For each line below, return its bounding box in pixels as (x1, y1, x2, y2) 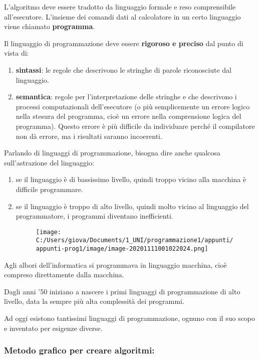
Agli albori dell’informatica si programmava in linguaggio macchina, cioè (4, 259, 227, 270)
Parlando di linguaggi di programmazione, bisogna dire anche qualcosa (4, 147, 220, 158)
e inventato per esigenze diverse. (4, 322, 103, 333)
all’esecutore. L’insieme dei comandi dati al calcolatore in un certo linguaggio (4, 11, 241, 22)
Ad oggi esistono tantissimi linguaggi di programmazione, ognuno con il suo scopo (4, 313, 255, 323)
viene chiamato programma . (4, 21, 95, 32)
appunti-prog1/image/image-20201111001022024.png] (36, 245, 208, 252)
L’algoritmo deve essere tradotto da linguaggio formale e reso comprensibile (4, 2, 236, 12)
